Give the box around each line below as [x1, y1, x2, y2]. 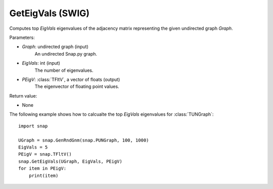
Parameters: [9, 34, 35, 40]
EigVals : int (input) [22, 60, 61, 66]
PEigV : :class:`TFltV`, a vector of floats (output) [22, 76, 120, 82]
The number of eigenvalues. [34, 67, 94, 73]
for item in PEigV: [18, 166, 67, 171]
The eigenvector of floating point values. [34, 83, 119, 89]
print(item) [28, 172, 59, 178]
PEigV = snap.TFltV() [18, 152, 72, 157]
